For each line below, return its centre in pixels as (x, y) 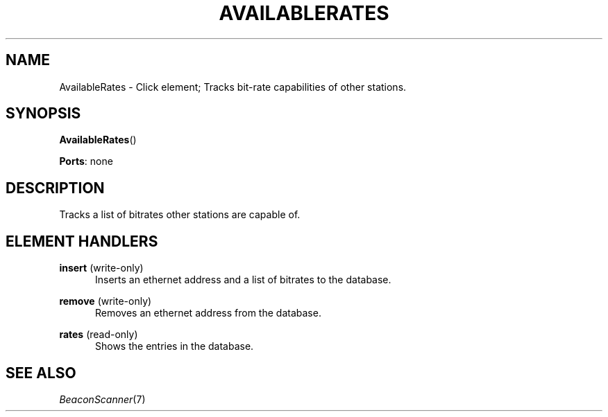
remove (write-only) (105, 301)
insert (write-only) (101, 268)
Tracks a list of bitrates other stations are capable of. (180, 215)
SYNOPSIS (43, 114)
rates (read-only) (99, 335)
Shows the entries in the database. (175, 346)
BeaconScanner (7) (102, 399)
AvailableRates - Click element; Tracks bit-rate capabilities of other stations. (233, 87)
